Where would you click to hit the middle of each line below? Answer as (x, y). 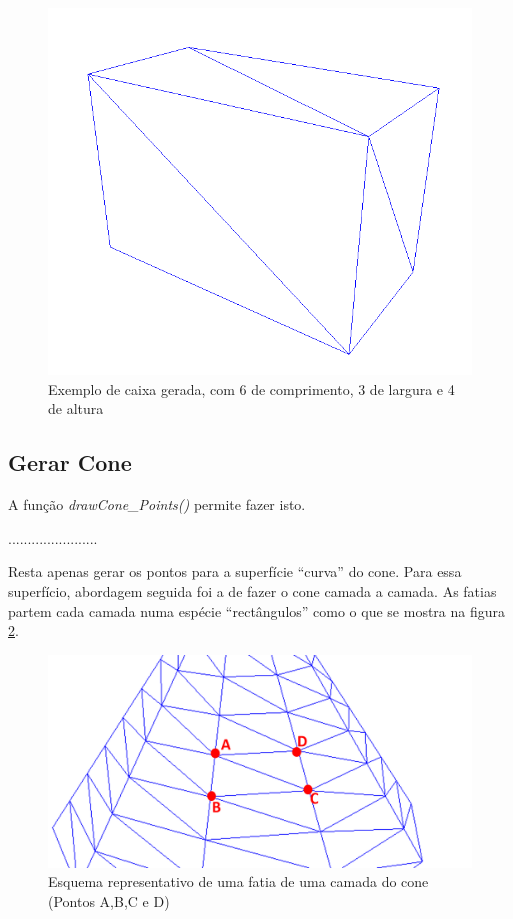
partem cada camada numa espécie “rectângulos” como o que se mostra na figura (256, 610)
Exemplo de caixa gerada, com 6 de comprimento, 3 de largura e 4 (251, 388)
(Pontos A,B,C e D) (109, 900)
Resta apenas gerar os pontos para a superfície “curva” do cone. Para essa (235, 571)
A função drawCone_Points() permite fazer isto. (157, 504)
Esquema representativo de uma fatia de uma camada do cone (238, 881)
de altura (76, 408)
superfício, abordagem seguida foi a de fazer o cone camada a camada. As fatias (252, 590)
